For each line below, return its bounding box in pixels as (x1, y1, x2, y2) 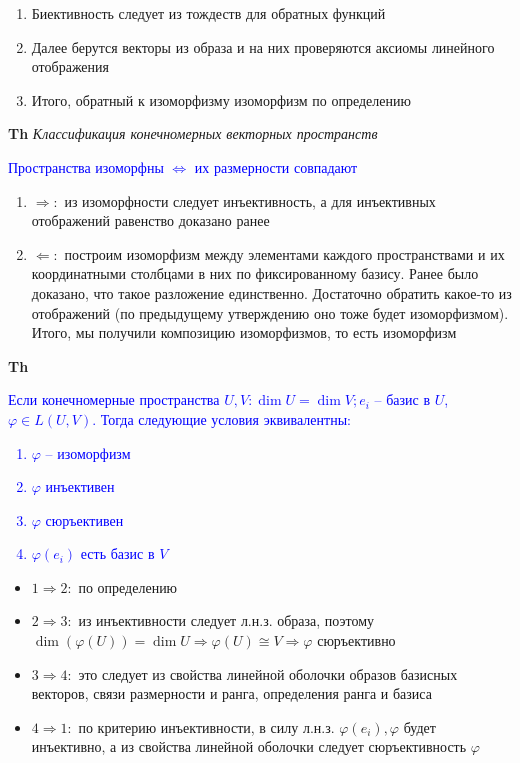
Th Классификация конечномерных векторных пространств (8, 123, 378, 144)
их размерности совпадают (194, 156, 358, 177)
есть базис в (80, 543, 155, 564)
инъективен (45, 476, 115, 497)
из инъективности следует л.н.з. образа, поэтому (78, 610, 375, 631)
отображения (31, 56, 110, 77)
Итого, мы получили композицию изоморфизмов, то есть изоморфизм (31, 322, 457, 343)
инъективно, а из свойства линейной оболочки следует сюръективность (31, 736, 467, 757)
